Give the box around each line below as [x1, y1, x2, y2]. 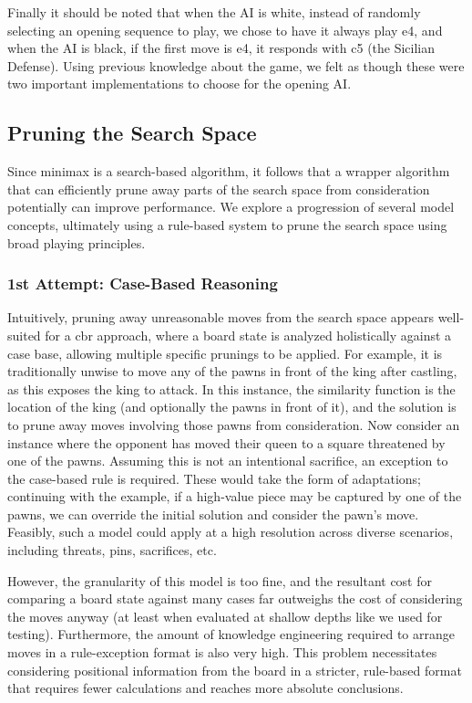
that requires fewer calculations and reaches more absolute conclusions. [7, 678, 404, 698]
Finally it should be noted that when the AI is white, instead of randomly [7, 3, 421, 21]
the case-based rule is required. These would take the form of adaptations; [7, 468, 421, 488]
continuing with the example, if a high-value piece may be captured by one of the [7, 487, 462, 506]
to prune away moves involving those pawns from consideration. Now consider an [7, 414, 460, 434]
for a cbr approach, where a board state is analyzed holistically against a [45, 325, 452, 344]
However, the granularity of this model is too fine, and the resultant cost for [7, 571, 433, 590]
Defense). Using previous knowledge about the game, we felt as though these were [7, 56, 465, 75]
